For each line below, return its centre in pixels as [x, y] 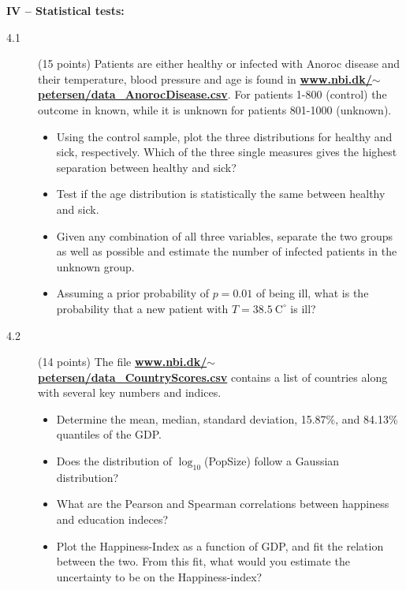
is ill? [303, 308]
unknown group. [95, 266]
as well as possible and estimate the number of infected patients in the [227, 251]
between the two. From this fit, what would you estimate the [203, 561]
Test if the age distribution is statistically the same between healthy [221, 194]
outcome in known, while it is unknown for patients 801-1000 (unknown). [215, 109]
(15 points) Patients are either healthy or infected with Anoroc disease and [219, 63]
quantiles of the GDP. [109, 434]
